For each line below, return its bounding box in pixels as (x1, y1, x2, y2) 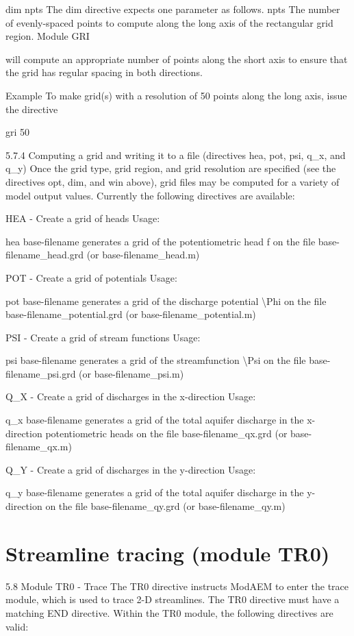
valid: (5, 619, 29, 633)
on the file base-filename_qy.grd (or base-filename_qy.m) (45, 499, 286, 513)
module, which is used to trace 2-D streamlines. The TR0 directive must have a (5, 592, 340, 607)
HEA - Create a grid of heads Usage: (5, 211, 160, 225)
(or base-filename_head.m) (86, 247, 200, 262)
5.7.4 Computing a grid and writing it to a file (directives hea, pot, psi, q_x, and (5, 147, 346, 162)
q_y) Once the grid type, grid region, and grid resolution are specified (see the (5, 161, 336, 175)
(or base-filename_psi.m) (79, 366, 184, 380)
